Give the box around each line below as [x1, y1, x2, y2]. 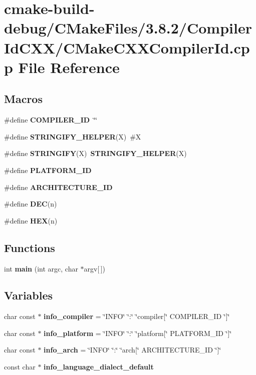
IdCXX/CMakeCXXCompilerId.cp [4, 37, 250, 57]
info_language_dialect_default [44, 361, 154, 372]
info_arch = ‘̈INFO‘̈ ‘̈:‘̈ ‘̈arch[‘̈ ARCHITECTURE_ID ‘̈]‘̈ [44, 344, 221, 355]
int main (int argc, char [4, 263, 78, 273]
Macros [4, 91, 43, 106]
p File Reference [4, 56, 120, 77]
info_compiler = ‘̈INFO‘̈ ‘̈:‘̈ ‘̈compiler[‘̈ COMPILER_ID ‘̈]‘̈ [44, 311, 230, 321]
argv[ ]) [84, 263, 106, 273]
